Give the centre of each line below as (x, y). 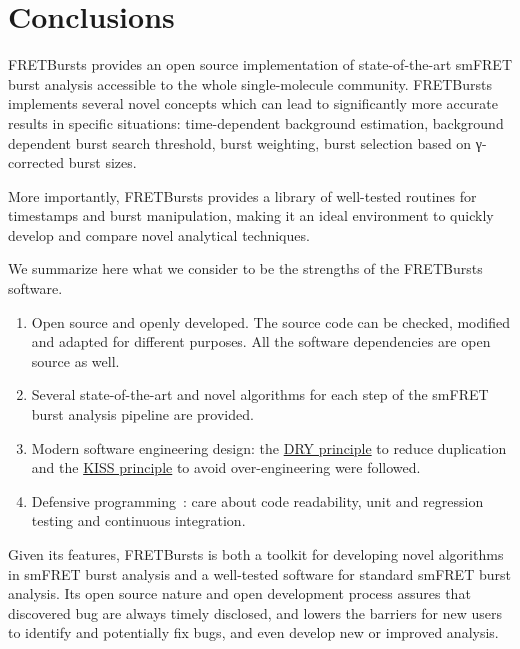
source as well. (75, 360)
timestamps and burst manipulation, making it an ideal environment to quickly (251, 215)
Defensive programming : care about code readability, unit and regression (257, 500)
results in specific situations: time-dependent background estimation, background (256, 122)
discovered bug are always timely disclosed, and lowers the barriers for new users (255, 612)
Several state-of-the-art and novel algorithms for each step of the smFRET (260, 394)
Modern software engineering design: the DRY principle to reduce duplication (269, 447)
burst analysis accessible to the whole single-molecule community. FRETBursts (250, 83)
